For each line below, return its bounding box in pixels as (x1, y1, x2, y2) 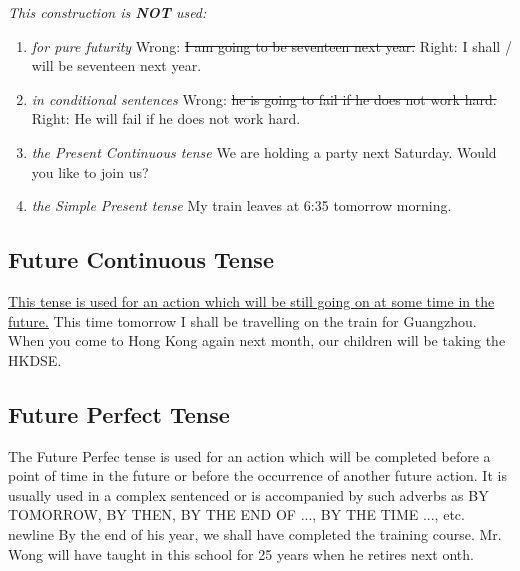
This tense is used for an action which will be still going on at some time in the (8, 290, 495, 311)
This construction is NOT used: (8, 2, 207, 22)
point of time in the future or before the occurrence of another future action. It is (8, 465, 507, 486)
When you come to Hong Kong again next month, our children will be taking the (8, 330, 506, 351)
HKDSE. (8, 349, 62, 370)
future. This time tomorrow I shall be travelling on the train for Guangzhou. (8, 310, 477, 331)
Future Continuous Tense (8, 244, 274, 275)
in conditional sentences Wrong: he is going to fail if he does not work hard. (31, 88, 497, 109)
